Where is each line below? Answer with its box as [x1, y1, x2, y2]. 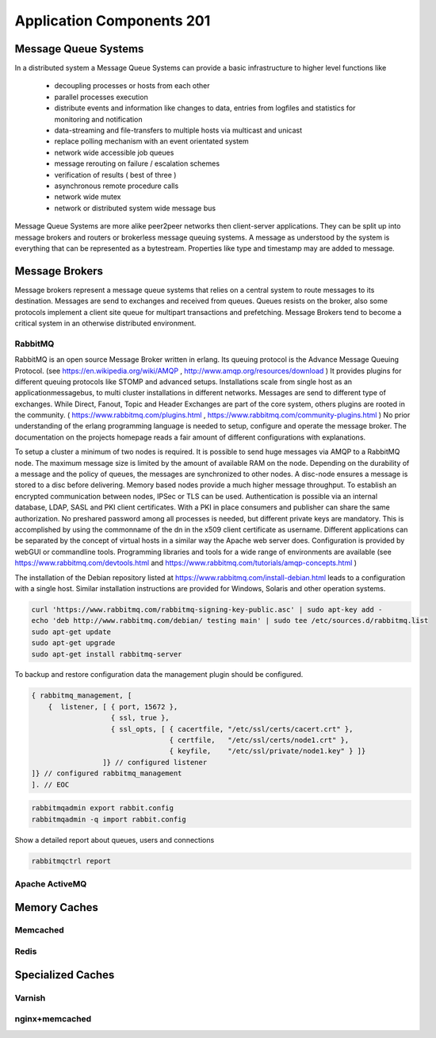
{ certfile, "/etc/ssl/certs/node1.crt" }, [169, 736, 350, 745]
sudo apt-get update [31, 627, 111, 636]
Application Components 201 [14, 12, 211, 29]
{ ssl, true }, [110, 713, 170, 722]
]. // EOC [31, 780, 70, 789]
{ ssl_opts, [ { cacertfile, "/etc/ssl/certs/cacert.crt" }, [110, 725, 354, 733]
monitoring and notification [54, 114, 143, 124]
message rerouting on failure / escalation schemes [54, 159, 220, 168]
